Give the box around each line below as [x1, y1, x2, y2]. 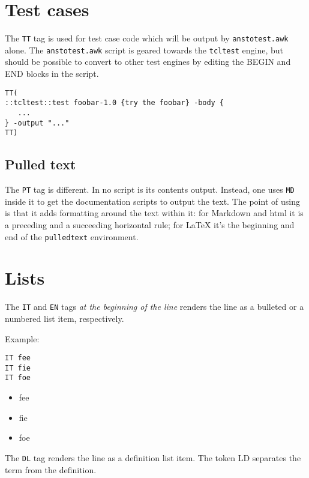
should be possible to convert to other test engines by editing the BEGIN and [5, 55, 291, 68]
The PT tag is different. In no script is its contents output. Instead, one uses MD [5, 183, 295, 196]
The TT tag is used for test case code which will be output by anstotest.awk [5, 32, 289, 44]
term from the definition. [5, 463, 97, 476]
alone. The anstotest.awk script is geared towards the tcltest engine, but [5, 43, 283, 56]
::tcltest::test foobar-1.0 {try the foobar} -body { [5, 98, 224, 107]
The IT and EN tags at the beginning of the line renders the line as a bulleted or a [5, 300, 304, 313]
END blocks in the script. [5, 67, 99, 80]
